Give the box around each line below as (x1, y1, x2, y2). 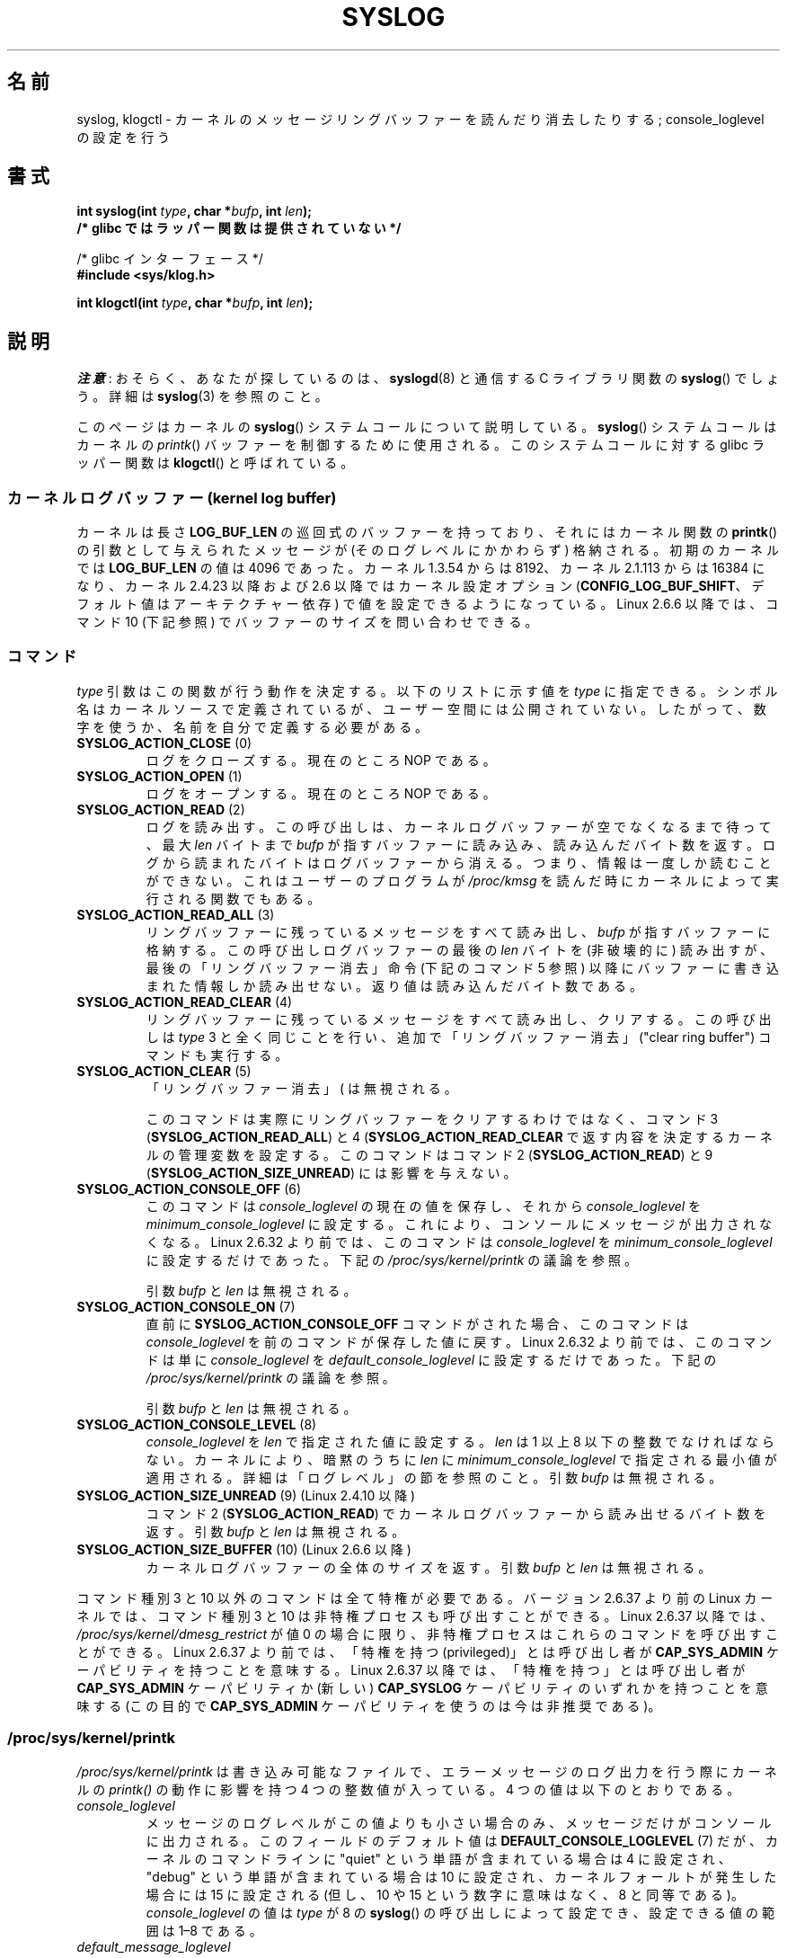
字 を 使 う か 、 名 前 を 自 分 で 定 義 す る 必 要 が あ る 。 (76, 718, 429, 734)
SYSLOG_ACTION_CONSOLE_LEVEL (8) (76, 1416, 317, 1432)
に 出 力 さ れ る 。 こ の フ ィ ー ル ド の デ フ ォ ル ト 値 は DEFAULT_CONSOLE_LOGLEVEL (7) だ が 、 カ (146, 1832, 778, 1848)
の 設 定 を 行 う (76, 129, 171, 145)
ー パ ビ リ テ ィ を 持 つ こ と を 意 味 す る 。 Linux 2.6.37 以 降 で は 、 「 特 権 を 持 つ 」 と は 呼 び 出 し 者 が (76, 1661, 746, 1678)
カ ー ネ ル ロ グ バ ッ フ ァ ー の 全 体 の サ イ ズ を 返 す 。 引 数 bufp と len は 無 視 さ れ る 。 (146, 1559, 712, 1575)
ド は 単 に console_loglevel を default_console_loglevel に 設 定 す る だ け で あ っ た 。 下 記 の (146, 1351, 717, 1367)
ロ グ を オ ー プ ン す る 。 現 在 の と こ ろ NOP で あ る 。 (146, 785, 496, 801)
